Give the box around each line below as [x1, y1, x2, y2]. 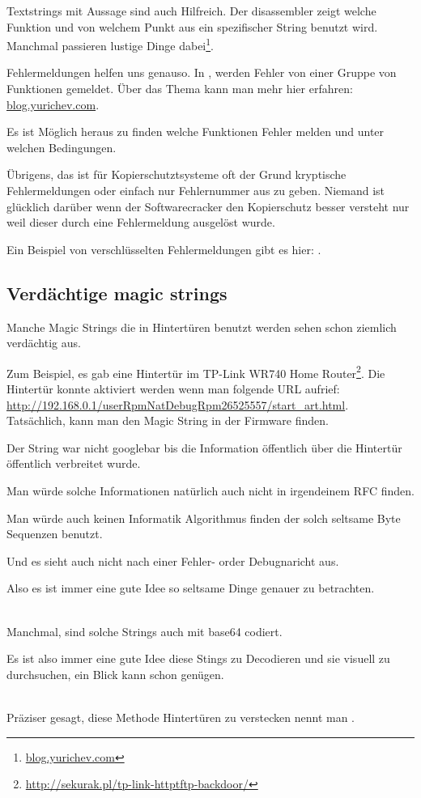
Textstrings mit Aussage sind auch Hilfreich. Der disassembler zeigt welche [6, 2, 376, 19]
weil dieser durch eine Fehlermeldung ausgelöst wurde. [6, 214, 275, 231]
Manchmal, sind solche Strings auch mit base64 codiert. [6, 622, 283, 639]
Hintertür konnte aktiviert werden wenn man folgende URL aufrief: [6, 380, 340, 397]
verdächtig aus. [6, 334, 81, 351]
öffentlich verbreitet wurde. [6, 455, 141, 472]
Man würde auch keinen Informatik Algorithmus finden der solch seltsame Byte [6, 509, 401, 526]
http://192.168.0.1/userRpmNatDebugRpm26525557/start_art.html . [6, 396, 349, 413]
